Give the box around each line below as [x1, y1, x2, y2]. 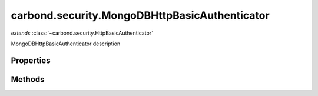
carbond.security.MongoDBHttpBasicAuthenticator [11, 9, 270, 22]
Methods [11, 74, 45, 84]
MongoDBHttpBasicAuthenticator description [11, 40, 121, 47]
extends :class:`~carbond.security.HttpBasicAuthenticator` [11, 29, 153, 37]
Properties [11, 55, 51, 65]
